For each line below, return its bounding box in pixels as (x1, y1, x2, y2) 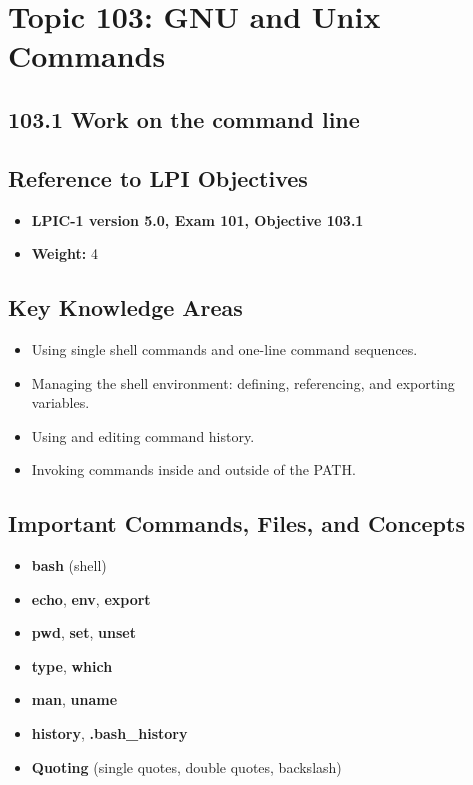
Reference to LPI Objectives (8, 162, 308, 193)
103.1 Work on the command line (8, 103, 360, 134)
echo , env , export (31, 588, 151, 609)
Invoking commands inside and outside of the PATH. (31, 459, 356, 480)
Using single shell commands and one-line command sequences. (31, 338, 418, 359)
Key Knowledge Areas (8, 292, 243, 323)
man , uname (31, 689, 118, 710)
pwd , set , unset (31, 622, 136, 643)
